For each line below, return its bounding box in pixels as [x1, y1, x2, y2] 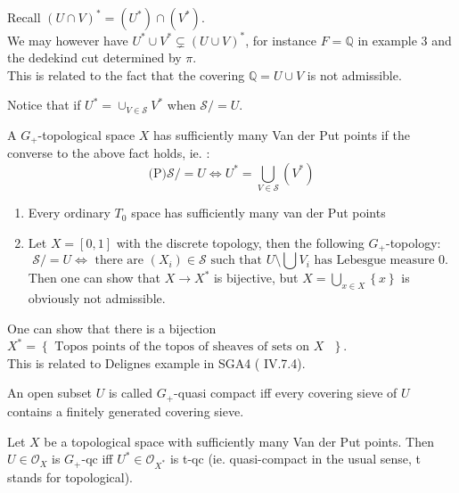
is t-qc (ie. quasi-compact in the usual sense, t [169, 449, 422, 468]
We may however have [7, 30, 128, 49]
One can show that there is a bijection [7, 318, 217, 337]
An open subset [7, 383, 93, 402]
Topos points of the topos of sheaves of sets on [54, 341, 310, 354]
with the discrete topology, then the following [116, 233, 365, 251]
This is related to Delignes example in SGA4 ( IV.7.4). [7, 353, 306, 372]
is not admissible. [307, 65, 402, 84]
